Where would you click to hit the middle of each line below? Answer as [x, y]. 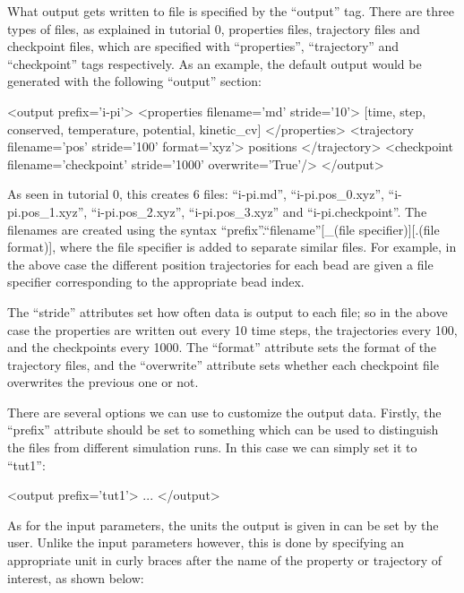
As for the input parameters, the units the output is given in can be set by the [223, 524]
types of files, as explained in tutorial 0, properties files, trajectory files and [214, 28]
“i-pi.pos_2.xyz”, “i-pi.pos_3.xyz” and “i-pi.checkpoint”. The [259, 211]
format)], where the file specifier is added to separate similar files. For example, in [232, 247]
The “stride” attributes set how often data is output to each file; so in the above [228, 311]
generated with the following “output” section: [135, 81]
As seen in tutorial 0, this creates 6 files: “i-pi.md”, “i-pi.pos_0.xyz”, [196, 194]
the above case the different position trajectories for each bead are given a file [220, 264]
